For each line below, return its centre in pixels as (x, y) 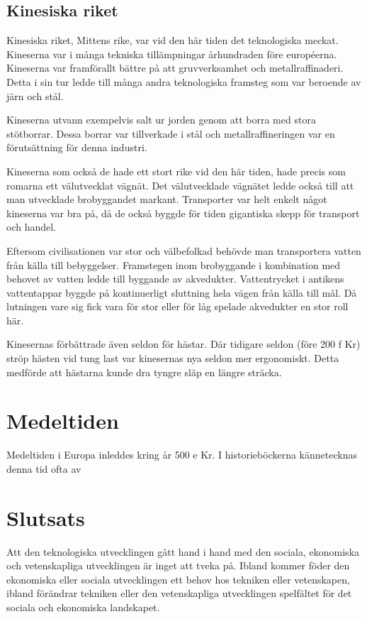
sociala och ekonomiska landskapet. (83, 607)
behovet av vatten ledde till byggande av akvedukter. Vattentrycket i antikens (175, 279)
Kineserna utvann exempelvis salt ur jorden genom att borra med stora (161, 120)
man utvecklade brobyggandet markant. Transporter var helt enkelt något (167, 199)
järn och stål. (35, 95)
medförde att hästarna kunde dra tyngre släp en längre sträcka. (144, 372)
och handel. (32, 227)
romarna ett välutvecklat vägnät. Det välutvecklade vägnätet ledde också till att (180, 185)
